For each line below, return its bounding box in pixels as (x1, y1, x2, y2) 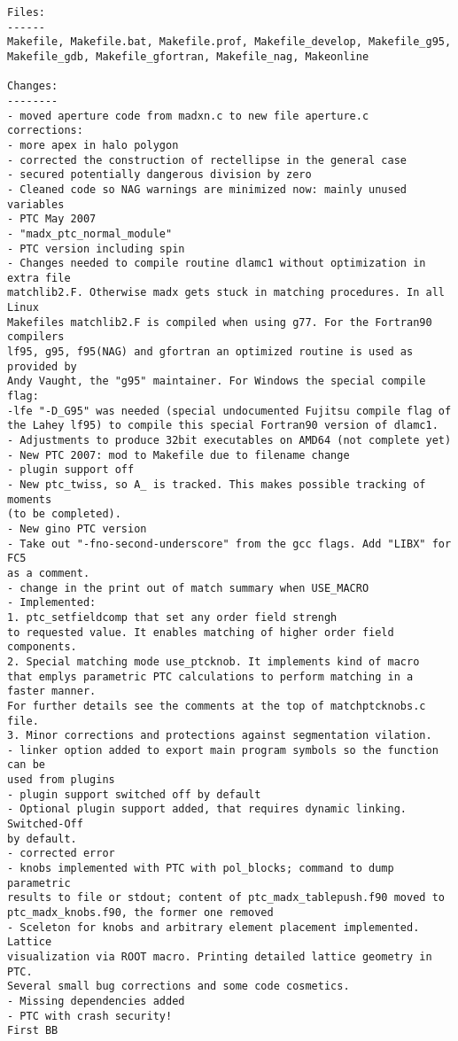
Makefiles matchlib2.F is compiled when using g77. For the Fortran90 (7, 315, 432, 329)
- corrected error (7, 847, 115, 860)
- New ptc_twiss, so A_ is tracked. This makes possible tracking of (7, 478, 426, 491)
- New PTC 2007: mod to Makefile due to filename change (7, 448, 350, 462)
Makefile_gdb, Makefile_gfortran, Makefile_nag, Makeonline (7, 50, 369, 63)
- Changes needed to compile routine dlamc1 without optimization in (7, 257, 426, 270)
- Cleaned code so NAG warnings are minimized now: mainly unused (7, 183, 408, 196)
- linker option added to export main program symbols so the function (7, 743, 439, 757)
